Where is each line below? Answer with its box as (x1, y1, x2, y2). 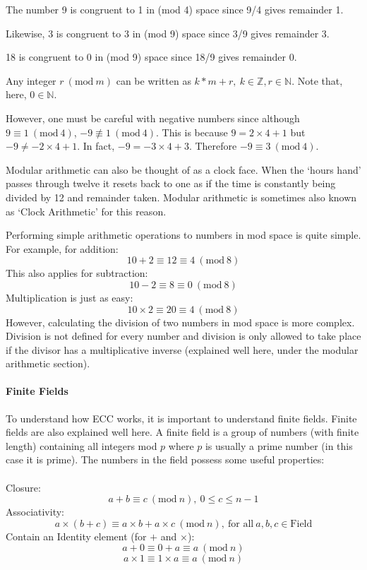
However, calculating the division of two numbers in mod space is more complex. (6, 314, 355, 329)
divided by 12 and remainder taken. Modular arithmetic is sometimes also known (6, 189, 357, 204)
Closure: (6, 480, 41, 494)
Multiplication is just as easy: (6, 290, 133, 304)
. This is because (156, 124, 228, 139)
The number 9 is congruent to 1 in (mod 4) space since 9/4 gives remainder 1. (6, 2, 344, 16)
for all (227, 518, 254, 529)
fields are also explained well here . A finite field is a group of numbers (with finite (6, 424, 359, 439)
